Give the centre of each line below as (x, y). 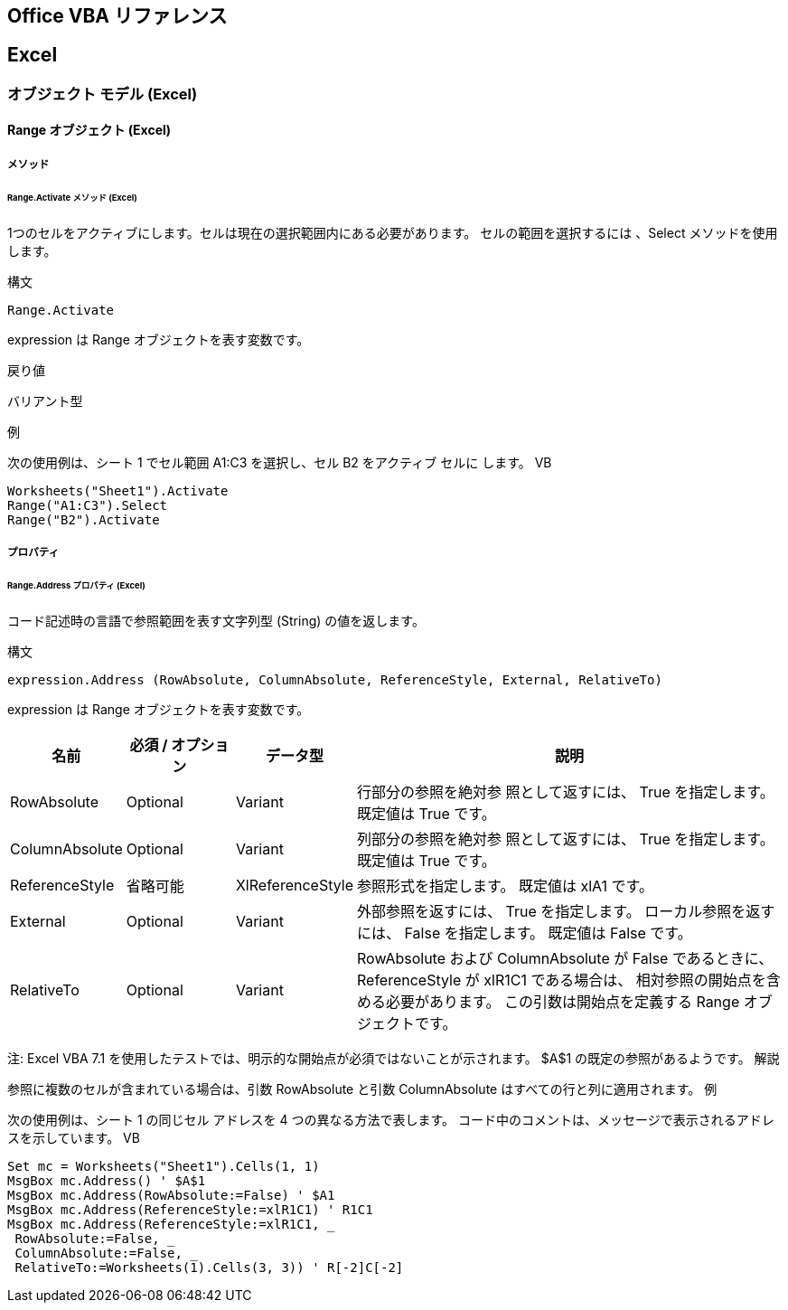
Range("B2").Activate (84, 519)
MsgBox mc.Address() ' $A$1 (107, 1180)
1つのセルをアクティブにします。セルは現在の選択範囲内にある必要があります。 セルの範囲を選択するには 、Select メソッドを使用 (393, 232)
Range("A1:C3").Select (88, 505)
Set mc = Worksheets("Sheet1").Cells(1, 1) (164, 1166)
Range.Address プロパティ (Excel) (76, 585)
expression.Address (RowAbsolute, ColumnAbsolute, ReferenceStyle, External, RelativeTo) (335, 679)
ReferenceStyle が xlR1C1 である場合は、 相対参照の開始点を (562, 980)
